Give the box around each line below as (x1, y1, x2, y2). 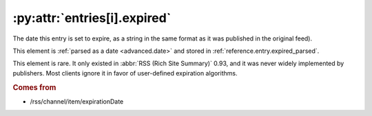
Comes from (12, 82, 56, 92)
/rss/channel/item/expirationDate (30, 97, 124, 106)
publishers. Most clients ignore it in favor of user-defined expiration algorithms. (12, 69, 238, 77)
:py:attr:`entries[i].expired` (12, 10, 172, 25)
